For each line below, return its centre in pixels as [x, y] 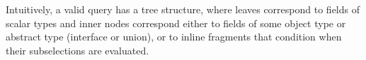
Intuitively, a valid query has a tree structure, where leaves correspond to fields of [183, 9]
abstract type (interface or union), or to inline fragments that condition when [174, 37]
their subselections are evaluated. [78, 50]
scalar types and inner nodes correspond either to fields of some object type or [176, 23]
